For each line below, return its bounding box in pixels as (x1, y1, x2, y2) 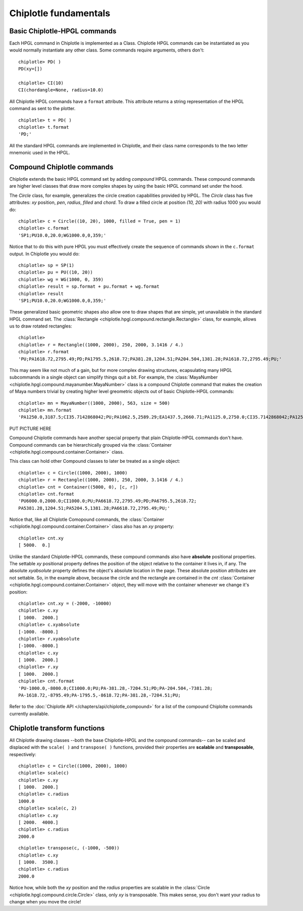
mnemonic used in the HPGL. (9, 149, 70, 156)
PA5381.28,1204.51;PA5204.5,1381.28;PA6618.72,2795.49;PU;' (18, 505, 170, 511)
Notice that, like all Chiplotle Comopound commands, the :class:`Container (9, 516, 164, 522)
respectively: (9, 751, 36, 757)
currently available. (9, 711, 49, 717)
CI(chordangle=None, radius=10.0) (18, 87, 104, 93)
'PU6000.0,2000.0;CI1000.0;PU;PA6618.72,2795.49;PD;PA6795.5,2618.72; (18, 498, 197, 504)
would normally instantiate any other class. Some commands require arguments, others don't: (9, 47, 205, 53)
